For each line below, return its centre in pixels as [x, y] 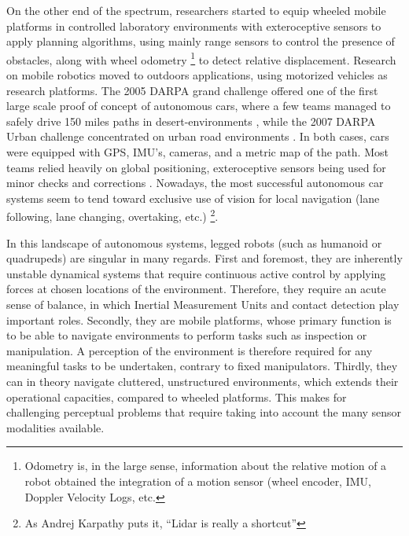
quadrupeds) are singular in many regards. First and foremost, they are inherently [204, 258]
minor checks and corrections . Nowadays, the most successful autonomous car [195, 183]
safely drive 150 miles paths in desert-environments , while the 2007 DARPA [191, 121]
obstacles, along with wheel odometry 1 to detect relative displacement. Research [201, 58]
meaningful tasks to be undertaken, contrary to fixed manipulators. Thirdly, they [202, 366]
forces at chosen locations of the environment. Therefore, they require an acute [196, 289]
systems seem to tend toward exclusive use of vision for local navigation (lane [193, 198]
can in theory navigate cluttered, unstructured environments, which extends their [203, 381]
